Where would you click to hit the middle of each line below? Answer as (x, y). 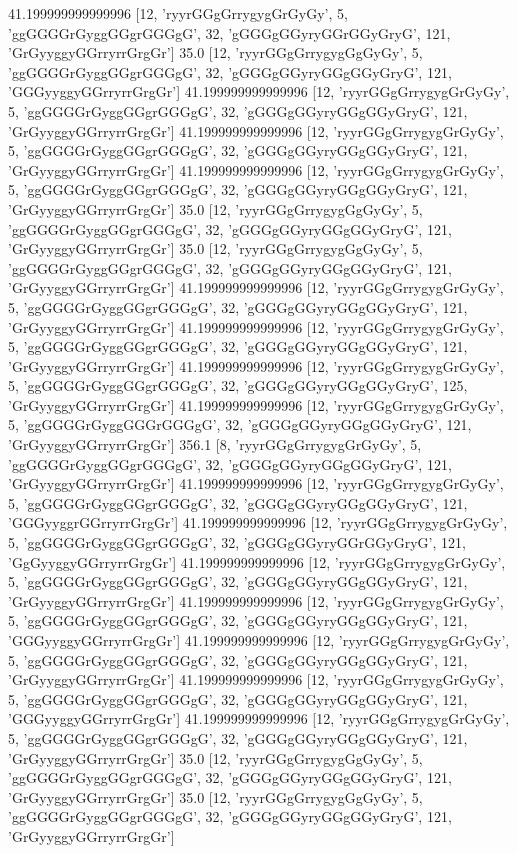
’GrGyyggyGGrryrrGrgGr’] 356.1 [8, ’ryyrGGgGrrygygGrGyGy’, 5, (215, 444)
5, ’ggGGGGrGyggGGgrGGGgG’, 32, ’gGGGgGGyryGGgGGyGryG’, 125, (238, 385)
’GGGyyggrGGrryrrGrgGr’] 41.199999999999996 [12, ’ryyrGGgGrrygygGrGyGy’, (258, 522)
